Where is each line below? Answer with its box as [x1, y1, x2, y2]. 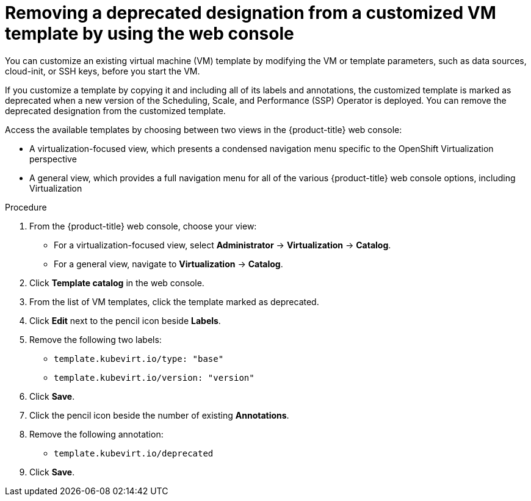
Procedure [5, 201, 47, 212]
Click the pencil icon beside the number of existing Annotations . [29, 409, 289, 420]
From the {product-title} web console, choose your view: [29, 220, 257, 231]
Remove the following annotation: [29, 428, 164, 439]
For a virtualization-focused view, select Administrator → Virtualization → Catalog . [54, 239, 391, 250]
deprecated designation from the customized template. [5, 105, 226, 116]
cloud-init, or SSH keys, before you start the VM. [5, 65, 200, 76]
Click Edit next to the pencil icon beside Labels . [29, 315, 221, 326]
